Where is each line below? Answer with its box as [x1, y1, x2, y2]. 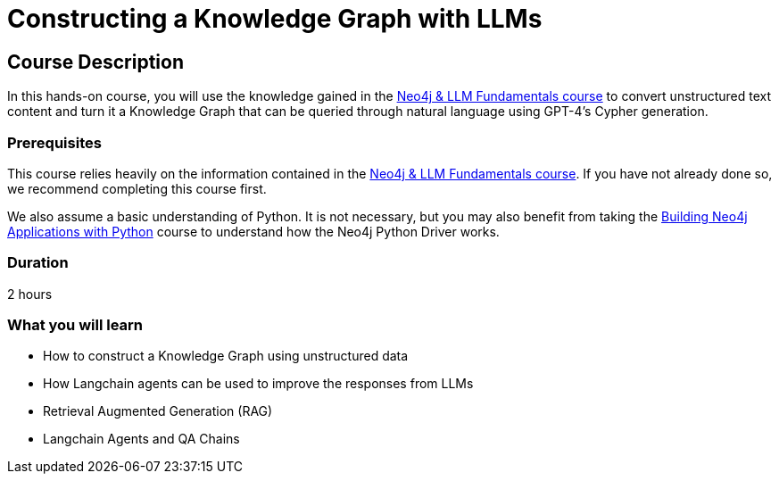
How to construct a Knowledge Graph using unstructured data [43, 348, 409, 364]
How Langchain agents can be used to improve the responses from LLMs [43, 376, 474, 392]
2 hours [7, 286, 53, 302]
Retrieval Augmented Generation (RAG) [43, 403, 273, 419]
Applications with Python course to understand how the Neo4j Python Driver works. [7, 223, 500, 239]
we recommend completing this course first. [7, 180, 267, 196]
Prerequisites [7, 133, 102, 152]
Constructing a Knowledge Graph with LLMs [7, 4, 543, 34]
